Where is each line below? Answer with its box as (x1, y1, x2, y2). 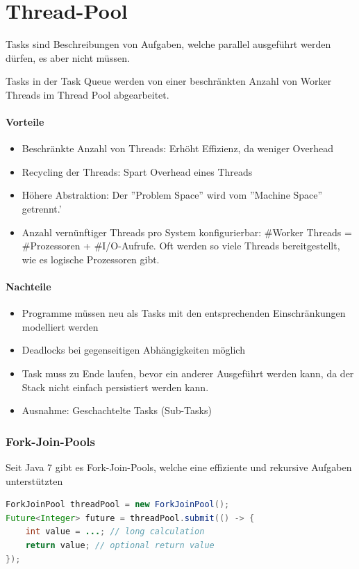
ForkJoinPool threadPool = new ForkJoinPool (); (6, 500, 230, 510)
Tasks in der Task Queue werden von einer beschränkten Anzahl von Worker (6, 74, 332, 88)
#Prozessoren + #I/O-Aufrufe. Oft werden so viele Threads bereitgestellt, (22, 238, 340, 253)
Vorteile (6, 115, 44, 129)
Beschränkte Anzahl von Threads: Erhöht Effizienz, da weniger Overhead (22, 141, 333, 156)
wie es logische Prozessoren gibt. (22, 251, 160, 266)
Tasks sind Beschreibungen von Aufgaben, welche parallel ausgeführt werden (6, 37, 331, 51)
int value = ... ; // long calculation (25, 527, 205, 537)
